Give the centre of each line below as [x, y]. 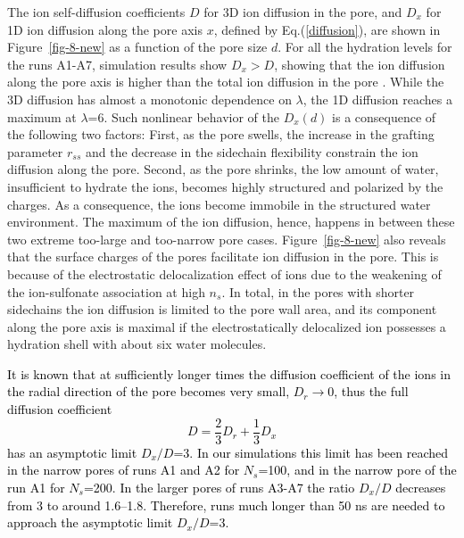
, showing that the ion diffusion [360, 64]
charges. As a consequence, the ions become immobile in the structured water [219, 204]
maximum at [42, 116]
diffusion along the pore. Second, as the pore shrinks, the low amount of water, [223, 169]
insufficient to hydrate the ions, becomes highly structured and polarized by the [225, 186]
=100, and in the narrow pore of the [357, 470]
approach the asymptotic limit [90, 522]
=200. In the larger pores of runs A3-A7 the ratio [219, 487]
